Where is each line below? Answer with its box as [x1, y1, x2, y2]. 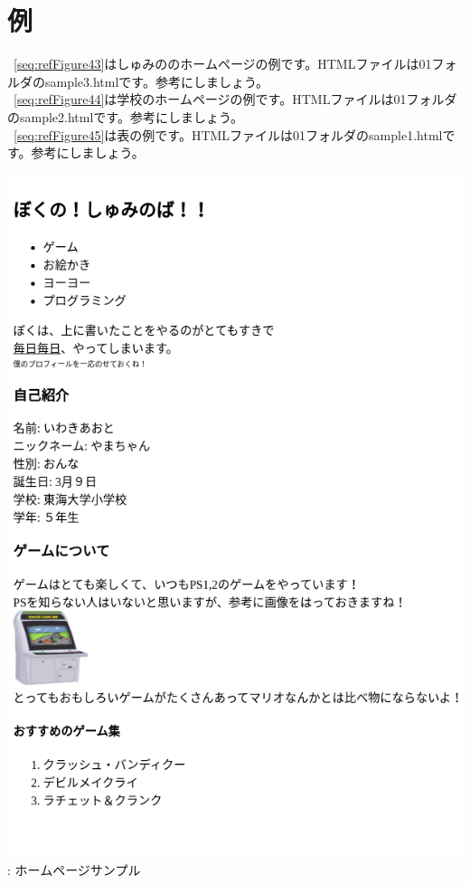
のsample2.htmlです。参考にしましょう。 [7, 107, 244, 126]
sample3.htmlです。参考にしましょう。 [44, 71, 269, 90]
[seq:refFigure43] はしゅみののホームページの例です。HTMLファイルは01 [14, 54, 432, 73]
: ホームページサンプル [7, 860, 141, 879]
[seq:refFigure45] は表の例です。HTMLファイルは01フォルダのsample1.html [14, 125, 443, 144]
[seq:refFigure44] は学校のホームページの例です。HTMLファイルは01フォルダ [14, 90, 457, 109]
